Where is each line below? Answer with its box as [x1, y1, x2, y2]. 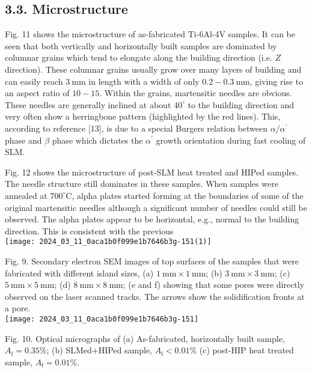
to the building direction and [188, 98, 295, 111]
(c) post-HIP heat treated [199, 344, 294, 356]
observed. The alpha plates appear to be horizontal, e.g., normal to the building [5, 213, 299, 225]
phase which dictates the [52, 133, 143, 146]
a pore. [5, 302, 31, 314]
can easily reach [5, 75, 63, 87]
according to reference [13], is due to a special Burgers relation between [5, 121, 268, 134]
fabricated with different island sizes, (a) [5, 266, 154, 279]
